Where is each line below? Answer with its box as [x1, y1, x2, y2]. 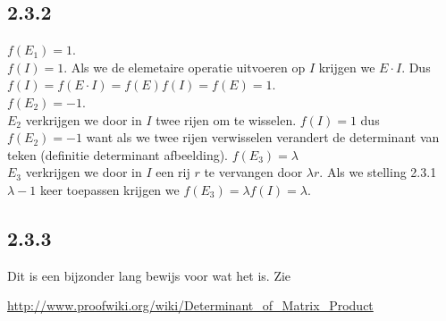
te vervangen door [204, 163, 303, 182]
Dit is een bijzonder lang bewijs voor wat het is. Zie [7, 266, 291, 284]
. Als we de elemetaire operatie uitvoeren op [63, 57, 306, 76]
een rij [156, 163, 190, 182]
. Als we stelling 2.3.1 [319, 163, 437, 182]
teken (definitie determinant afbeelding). [7, 145, 229, 164]
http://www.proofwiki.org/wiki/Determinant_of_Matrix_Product [7, 296, 374, 315]
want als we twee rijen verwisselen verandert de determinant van [86, 128, 440, 147]
